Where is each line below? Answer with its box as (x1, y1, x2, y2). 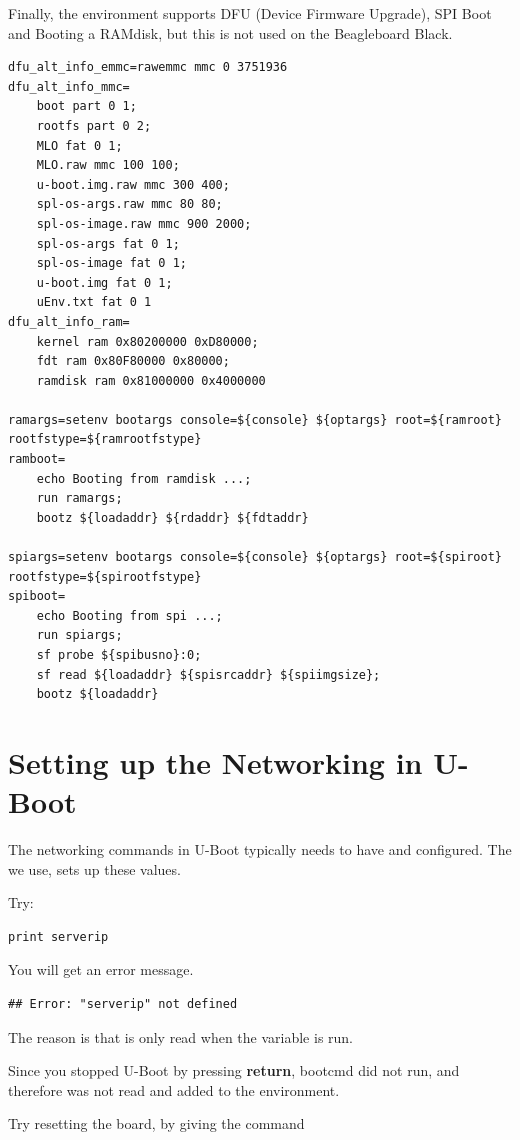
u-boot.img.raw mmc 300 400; (36, 177, 230, 192)
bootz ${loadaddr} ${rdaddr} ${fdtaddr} (36, 510, 309, 525)
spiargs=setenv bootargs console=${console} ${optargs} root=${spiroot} (8, 550, 502, 565)
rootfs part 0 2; (36, 118, 152, 133)
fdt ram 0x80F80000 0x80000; (36, 354, 230, 369)
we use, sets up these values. (8, 858, 181, 879)
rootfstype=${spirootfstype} (8, 569, 202, 584)
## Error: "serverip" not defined (8, 997, 238, 1012)
